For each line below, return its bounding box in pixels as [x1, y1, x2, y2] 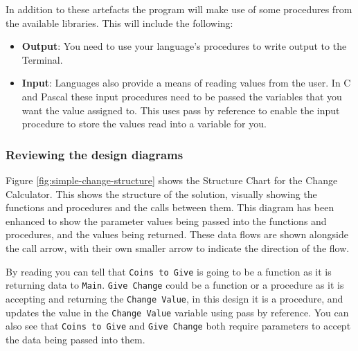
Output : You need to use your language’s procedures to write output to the [21, 39, 347, 53]
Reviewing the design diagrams [6, 145, 184, 163]
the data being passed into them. [6, 332, 145, 346]
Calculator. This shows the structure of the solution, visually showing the [6, 186, 317, 201]
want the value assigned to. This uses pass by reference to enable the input [21, 102, 340, 117]
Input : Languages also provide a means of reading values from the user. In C [21, 75, 351, 90]
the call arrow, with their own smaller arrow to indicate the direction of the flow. [6, 240, 350, 255]
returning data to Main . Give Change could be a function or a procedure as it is [6, 278, 344, 292]
